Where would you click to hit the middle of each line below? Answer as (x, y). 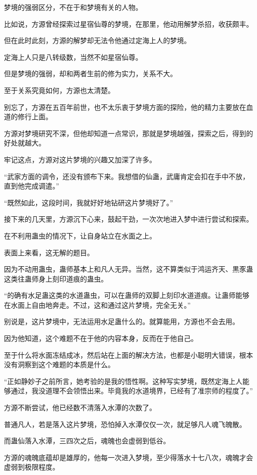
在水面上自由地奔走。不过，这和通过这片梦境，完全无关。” (97, 305)
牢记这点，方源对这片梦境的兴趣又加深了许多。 (80, 159)
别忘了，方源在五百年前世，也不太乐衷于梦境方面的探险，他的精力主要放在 (125, 107)
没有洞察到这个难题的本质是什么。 (59, 364)
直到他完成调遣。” (32, 186)
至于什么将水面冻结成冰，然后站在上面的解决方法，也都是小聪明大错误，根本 (128, 355)
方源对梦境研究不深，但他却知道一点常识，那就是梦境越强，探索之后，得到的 (128, 133)
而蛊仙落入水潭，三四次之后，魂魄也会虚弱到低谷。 (87, 441)
